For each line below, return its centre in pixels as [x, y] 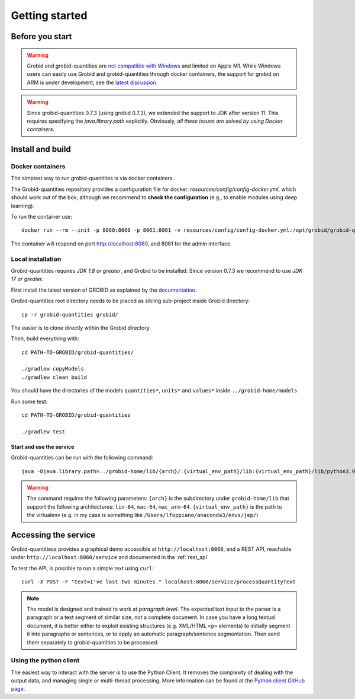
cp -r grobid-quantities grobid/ [70, 315]
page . [18, 689]
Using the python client [45, 660]
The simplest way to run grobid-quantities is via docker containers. [93, 178]
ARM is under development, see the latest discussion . [92, 82]
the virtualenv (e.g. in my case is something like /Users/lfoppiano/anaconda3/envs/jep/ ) [143, 515]
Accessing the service [53, 534]
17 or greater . [27, 279]
